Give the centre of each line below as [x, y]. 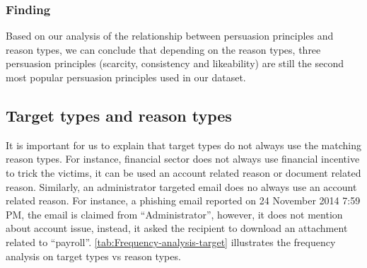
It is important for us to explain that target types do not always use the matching [183, 145]
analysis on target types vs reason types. [93, 256]
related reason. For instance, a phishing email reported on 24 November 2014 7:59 [183, 200]
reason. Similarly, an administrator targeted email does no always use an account [181, 186]
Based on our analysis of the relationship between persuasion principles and [170, 36]
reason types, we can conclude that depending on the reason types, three [163, 49]
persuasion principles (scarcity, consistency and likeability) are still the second [175, 63]
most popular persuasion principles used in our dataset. [126, 77]
